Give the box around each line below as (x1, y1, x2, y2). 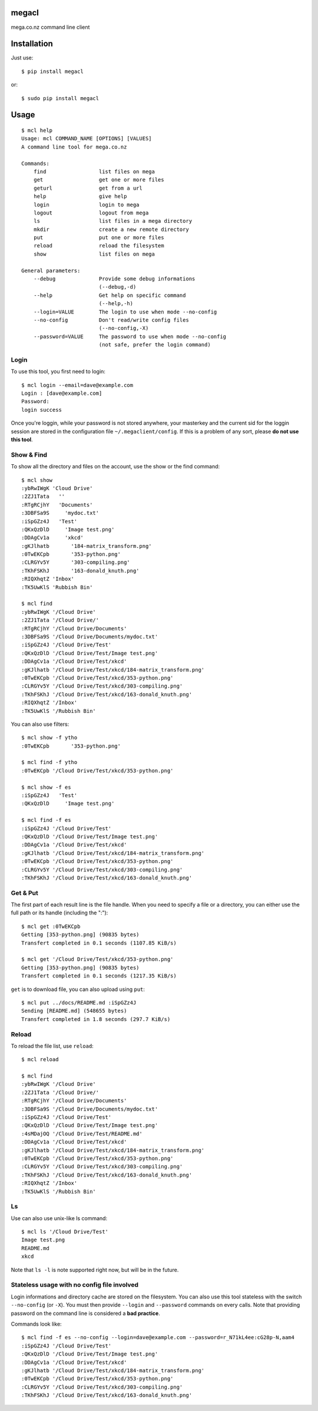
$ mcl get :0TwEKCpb (21, 923, 81, 930)
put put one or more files (33, 234, 164, 241)
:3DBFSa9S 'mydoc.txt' (21, 510, 100, 517)
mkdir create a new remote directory (33, 226, 190, 233)
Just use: (11, 54, 34, 61)
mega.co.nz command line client (11, 24, 90, 31)
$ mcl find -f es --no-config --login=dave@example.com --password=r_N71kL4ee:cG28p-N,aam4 (21, 1334, 294, 1341)
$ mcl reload (21, 1056, 59, 1063)
